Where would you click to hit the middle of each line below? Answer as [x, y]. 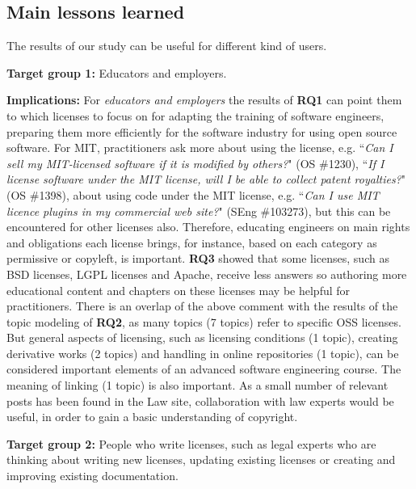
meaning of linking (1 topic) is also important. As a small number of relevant [197, 385]
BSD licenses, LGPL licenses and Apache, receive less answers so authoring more [207, 274]
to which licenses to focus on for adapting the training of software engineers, [195, 115]
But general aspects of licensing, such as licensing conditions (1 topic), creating [202, 337]
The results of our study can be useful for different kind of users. [167, 46]
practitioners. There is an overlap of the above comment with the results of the [202, 306]
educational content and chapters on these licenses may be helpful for [179, 290]
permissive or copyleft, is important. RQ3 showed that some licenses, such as [198, 258]
